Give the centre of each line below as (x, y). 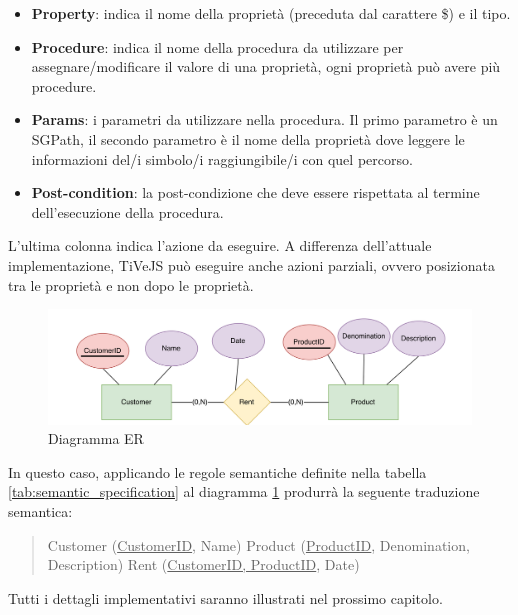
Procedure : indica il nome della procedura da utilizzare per (217, 46)
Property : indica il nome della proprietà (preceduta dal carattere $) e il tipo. (271, 13)
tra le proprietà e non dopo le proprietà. (131, 284)
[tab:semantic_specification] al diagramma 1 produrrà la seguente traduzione (244, 491)
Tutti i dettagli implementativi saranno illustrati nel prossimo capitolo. (225, 597)
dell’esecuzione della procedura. (127, 211)
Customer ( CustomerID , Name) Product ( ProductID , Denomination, (258, 544)
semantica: (40, 511)
